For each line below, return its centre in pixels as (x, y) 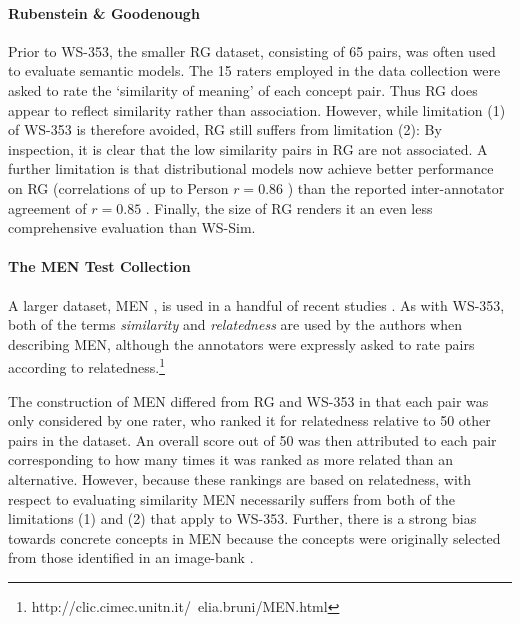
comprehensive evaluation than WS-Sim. (132, 227)
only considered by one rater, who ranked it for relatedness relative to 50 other (249, 420)
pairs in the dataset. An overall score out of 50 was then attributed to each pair (252, 439)
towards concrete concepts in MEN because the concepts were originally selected (254, 537)
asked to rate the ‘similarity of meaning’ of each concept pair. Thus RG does (243, 89)
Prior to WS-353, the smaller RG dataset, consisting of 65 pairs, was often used (252, 50)
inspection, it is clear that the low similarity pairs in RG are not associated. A (248, 148)
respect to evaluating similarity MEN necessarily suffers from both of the (231, 498)
